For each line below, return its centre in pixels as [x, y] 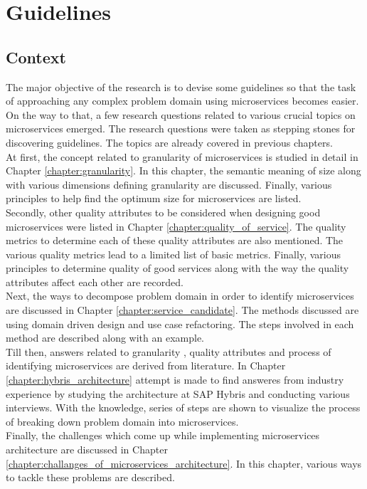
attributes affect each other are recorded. [95, 282]
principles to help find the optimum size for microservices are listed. [154, 198]
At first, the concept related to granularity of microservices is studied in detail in [182, 156]
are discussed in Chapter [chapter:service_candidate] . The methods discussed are [182, 310]
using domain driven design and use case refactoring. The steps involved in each [180, 324]
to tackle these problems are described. [90, 477]
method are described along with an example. [105, 338]
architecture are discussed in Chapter [87, 449]
